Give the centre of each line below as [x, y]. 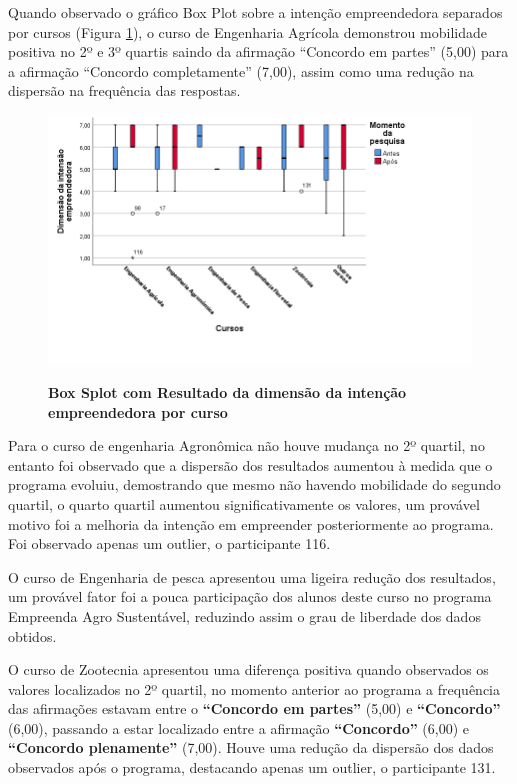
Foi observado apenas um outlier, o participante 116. [169, 543]
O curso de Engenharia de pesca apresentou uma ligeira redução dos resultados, [252, 576]
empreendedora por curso [138, 411]
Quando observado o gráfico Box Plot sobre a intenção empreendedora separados [255, 12]
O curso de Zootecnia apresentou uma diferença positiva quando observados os [248, 669]
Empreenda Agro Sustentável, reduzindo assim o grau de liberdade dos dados [244, 615]
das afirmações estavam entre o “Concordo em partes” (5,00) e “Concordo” [254, 708]
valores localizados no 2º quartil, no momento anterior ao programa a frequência [254, 688]
